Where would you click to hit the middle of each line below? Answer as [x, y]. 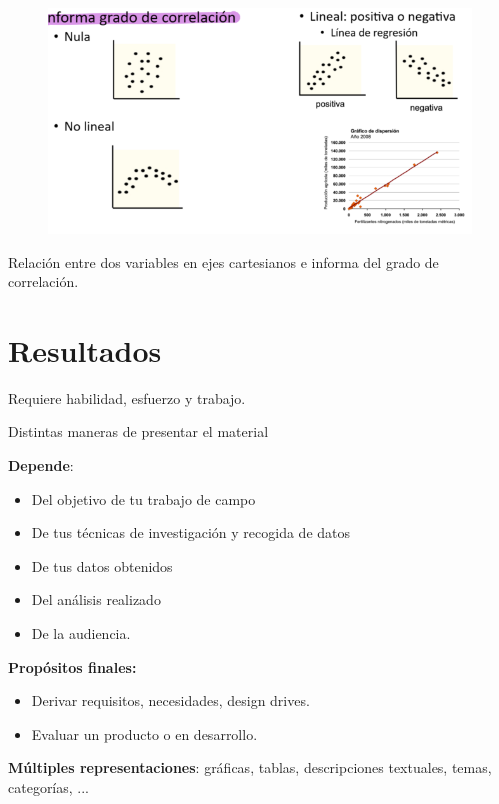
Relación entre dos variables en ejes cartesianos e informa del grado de [223, 261]
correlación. [43, 281]
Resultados [85, 349]
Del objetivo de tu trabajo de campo [143, 498]
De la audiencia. [81, 633]
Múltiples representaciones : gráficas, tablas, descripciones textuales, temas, [250, 767]
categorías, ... [49, 786]
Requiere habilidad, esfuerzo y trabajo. [127, 397]
